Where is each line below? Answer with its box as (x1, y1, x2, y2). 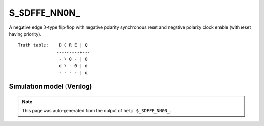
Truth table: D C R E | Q (18, 42, 88, 48)
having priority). (9, 31, 42, 37)
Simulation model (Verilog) (9, 82, 92, 90)
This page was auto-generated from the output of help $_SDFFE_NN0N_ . (22, 107, 171, 113)
